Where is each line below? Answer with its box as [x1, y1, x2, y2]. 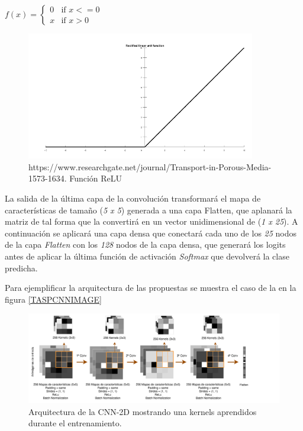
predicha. [5, 261, 38, 274]
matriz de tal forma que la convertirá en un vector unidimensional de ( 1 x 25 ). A [5, 215, 298, 228]
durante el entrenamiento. [28, 417, 122, 429]
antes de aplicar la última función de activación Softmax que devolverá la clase [5, 249, 289, 262]
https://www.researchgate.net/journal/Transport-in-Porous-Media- [28, 160, 272, 173]
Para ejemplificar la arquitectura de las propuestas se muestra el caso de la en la [5, 281, 296, 294]
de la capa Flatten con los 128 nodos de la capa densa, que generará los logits [5, 238, 286, 251]
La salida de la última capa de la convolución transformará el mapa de [5, 192, 261, 204]
